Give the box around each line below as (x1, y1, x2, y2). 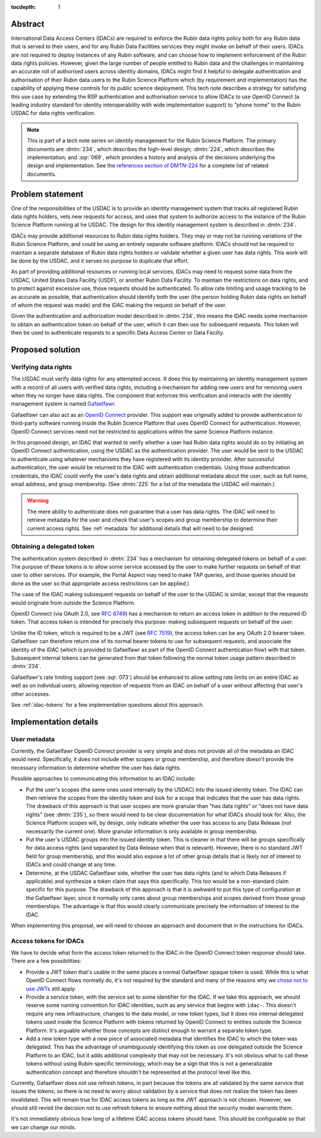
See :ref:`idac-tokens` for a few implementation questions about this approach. (11, 701, 204, 708)
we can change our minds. (11, 1123, 77, 1131)
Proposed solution (11, 344, 80, 354)
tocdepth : (11, 4, 36, 10)
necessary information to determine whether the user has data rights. (11, 764, 181, 771)
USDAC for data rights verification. (11, 110, 96, 117)
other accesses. (11, 690, 51, 697)
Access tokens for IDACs (11, 937, 84, 945)
